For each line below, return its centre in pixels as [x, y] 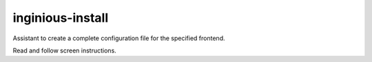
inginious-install [61, 18]
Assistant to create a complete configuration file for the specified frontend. [119, 38]
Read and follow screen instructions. [64, 50]
